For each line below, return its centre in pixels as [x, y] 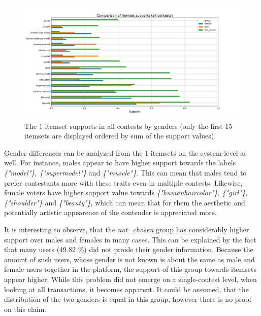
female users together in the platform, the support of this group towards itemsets [130, 269]
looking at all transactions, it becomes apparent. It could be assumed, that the [126, 289]
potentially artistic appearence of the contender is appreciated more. [110, 212]
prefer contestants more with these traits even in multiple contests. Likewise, [123, 182]
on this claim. [25, 309]
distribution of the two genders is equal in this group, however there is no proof [128, 299]
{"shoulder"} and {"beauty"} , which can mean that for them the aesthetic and [125, 202]
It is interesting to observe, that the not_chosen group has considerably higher [127, 230]
